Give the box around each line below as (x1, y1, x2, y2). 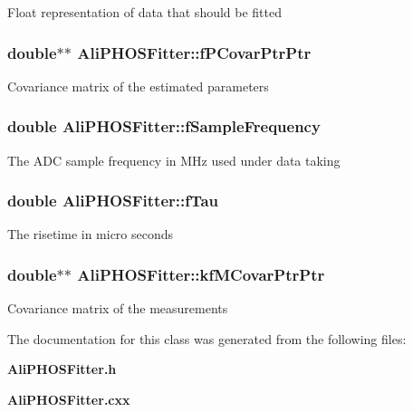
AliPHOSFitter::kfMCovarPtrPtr (77, 263, 325, 285)
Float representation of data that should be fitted (7, 3, 283, 21)
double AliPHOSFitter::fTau (7, 189, 219, 212)
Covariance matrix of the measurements (7, 299, 228, 318)
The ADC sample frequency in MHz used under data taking (7, 150, 341, 169)
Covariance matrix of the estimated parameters (7, 76, 269, 95)
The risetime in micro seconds (7, 225, 174, 244)
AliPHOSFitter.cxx (7, 390, 130, 409)
